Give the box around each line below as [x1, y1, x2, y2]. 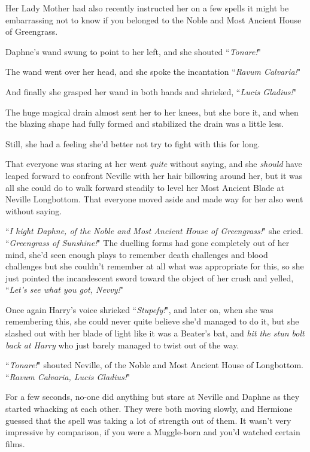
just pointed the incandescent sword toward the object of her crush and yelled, [5, 271, 294, 284]
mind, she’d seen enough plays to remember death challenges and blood [5, 248, 268, 260]
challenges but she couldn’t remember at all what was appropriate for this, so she [5, 260, 304, 272]
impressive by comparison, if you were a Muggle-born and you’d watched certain [5, 426, 300, 438]
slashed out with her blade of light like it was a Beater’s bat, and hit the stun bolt [5, 327, 305, 339]
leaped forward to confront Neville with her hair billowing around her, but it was [5, 169, 303, 181]
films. [5, 437, 25, 450]
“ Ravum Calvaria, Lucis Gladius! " [5, 370, 130, 383]
